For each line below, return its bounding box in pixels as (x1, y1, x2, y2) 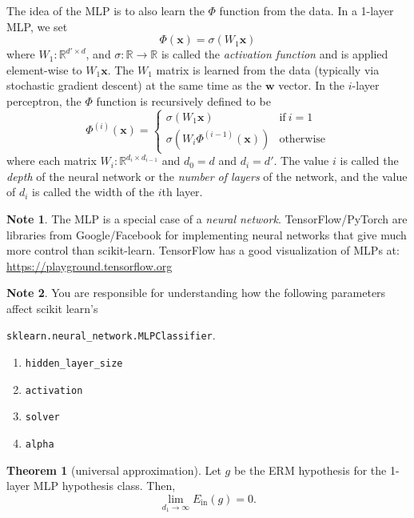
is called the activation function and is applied (161, 46, 388, 62)
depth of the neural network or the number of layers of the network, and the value (6, 167, 408, 184)
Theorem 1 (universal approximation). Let (6, 461, 221, 478)
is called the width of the (32, 183, 154, 200)
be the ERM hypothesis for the (233, 461, 387, 478)
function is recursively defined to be (96, 92, 271, 109)
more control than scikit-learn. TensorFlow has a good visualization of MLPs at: (6, 242, 400, 259)
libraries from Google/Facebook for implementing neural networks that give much (6, 226, 407, 243)
